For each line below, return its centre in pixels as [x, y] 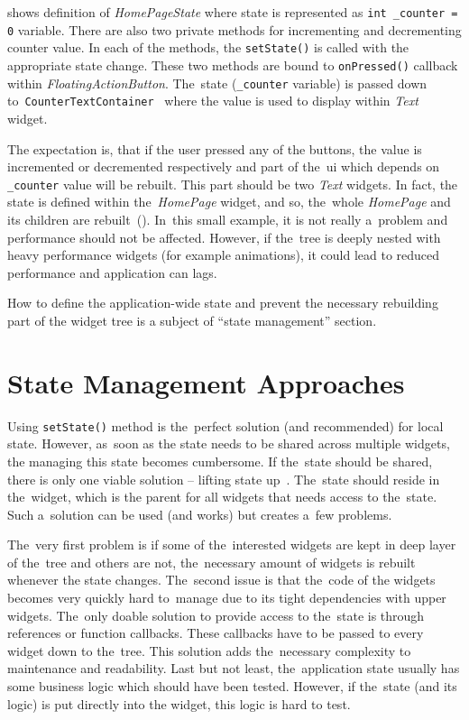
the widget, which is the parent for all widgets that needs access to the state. [222, 497]
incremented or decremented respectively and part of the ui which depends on [224, 166]
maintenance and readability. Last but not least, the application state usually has [234, 668]
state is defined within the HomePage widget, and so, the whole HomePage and [229, 202]
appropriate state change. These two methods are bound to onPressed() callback [233, 65]
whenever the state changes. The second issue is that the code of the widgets [221, 580]
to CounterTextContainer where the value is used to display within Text [213, 101]
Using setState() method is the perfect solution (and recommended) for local [225, 425]
